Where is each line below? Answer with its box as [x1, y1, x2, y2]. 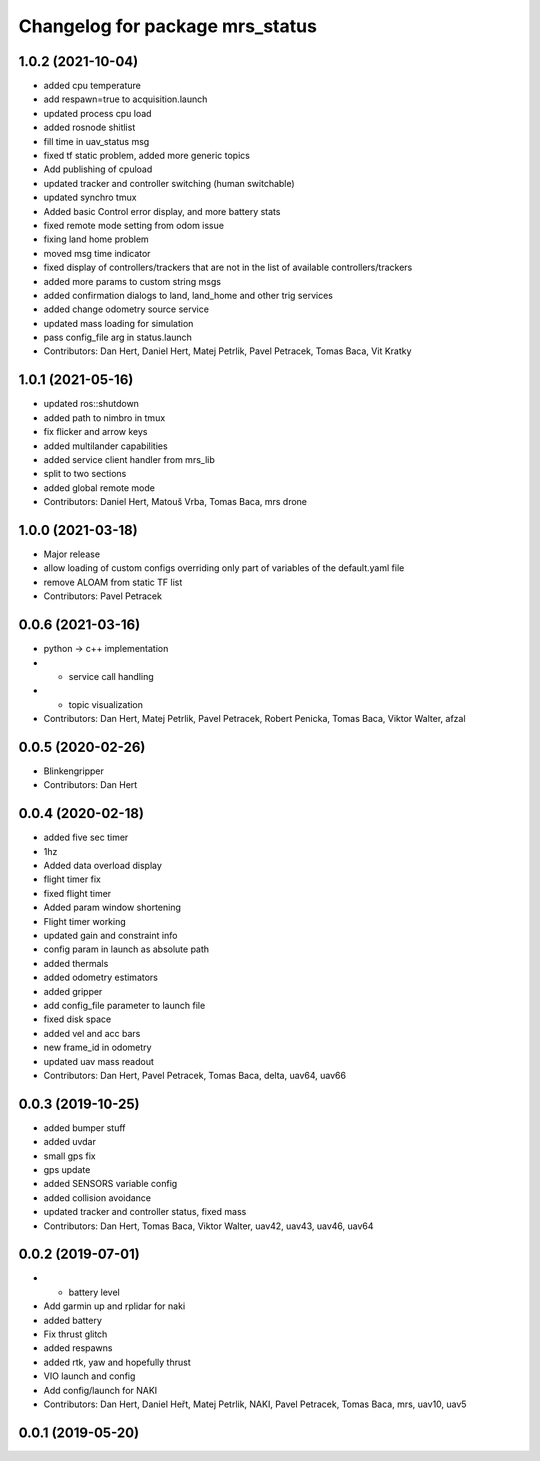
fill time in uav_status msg [43, 135, 150, 147]
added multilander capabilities [43, 440, 169, 452]
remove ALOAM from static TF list [43, 576, 183, 588]
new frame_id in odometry [43, 1041, 152, 1054]
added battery [43, 1314, 102, 1326]
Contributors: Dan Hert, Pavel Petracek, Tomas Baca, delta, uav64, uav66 [43, 1069, 347, 1081]
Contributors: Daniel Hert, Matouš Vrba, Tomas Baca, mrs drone [43, 496, 308, 508]
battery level [68, 1286, 120, 1298]
